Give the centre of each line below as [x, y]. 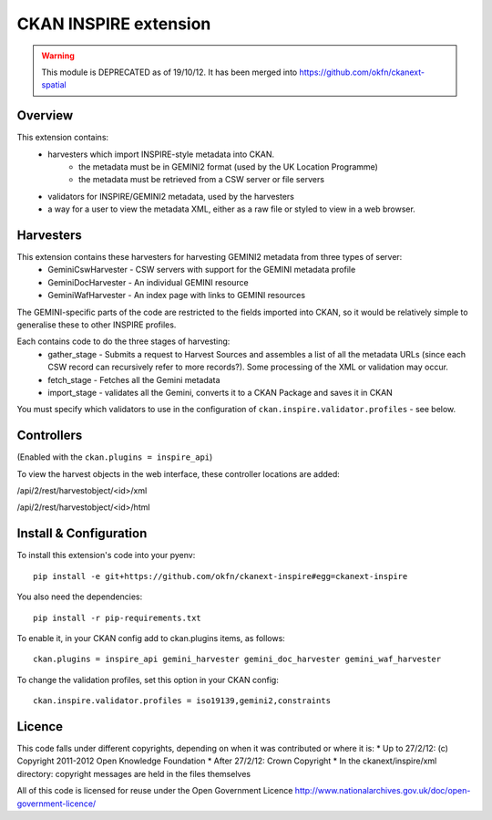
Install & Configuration [82, 534]
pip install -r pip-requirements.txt [118, 618]
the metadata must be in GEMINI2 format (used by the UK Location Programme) [228, 167]
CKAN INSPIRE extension [114, 24]
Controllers [50, 436]
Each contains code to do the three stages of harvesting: [123, 341]
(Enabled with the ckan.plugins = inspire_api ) [115, 457]
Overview [45, 115]
